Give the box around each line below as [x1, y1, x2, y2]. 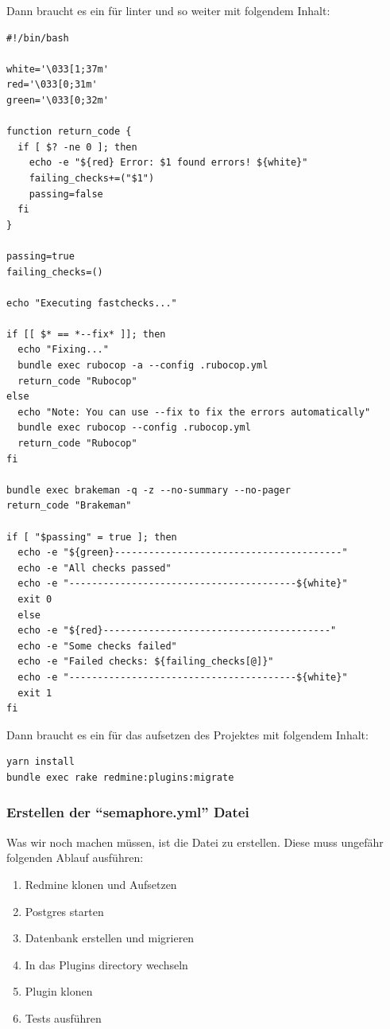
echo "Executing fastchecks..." [6, 297, 177, 309]
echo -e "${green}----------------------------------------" [17, 547, 348, 559]
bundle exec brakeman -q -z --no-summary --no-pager [6, 484, 291, 496]
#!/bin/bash [6, 32, 69, 44]
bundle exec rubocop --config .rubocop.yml [17, 422, 251, 434]
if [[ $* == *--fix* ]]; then [6, 328, 166, 340]
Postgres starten [25, 902, 104, 919]
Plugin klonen [25, 983, 93, 1000]
